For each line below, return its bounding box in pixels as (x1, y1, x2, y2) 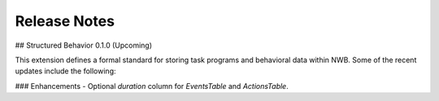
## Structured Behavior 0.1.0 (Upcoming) (15, 40, 153, 50)
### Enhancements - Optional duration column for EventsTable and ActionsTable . (15, 81, 289, 90)
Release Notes (15, 12, 115, 30)
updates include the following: (15, 66, 117, 76)
